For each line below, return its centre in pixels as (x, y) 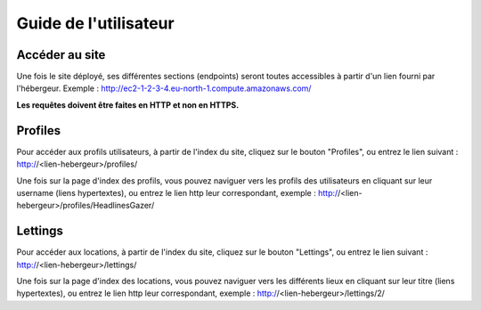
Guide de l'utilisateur (95, 23)
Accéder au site (61, 55)
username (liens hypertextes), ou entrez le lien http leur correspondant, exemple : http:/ (177, 192)
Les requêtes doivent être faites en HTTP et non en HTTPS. (128, 105)
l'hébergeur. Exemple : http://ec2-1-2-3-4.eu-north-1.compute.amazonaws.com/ (164, 88)
